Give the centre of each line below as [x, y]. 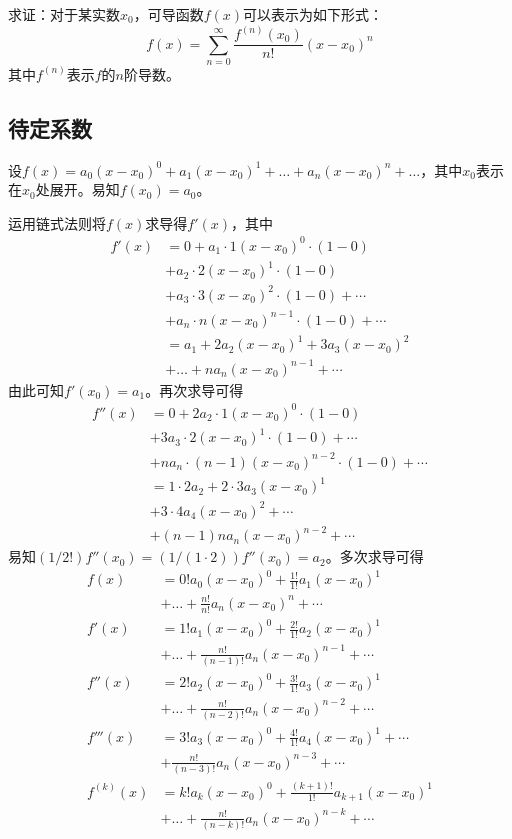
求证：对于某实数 [64, 14]
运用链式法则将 [57, 222]
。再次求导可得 [194, 389]
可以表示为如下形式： [313, 14]
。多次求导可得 [374, 556]
